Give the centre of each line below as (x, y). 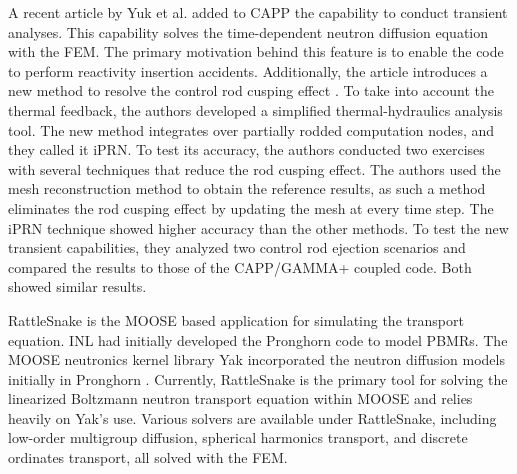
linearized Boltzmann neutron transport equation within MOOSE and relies (240, 398)
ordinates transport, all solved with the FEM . (148, 457)
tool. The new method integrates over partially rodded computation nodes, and (251, 129)
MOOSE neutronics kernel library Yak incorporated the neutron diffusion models (256, 359)
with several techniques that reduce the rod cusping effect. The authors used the (254, 168)
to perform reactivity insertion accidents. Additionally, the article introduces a (248, 70)
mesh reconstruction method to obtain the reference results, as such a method (247, 188)
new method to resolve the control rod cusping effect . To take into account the (251, 90)
